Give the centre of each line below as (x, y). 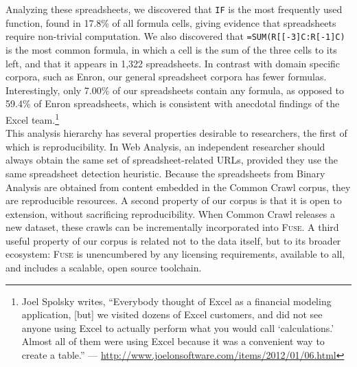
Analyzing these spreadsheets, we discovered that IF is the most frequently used (174, 9)
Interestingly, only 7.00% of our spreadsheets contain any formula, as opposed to (175, 90)
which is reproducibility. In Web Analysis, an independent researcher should (165, 146)
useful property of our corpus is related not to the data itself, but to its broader (173, 240)
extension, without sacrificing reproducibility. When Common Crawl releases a (171, 213)
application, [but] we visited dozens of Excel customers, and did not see (172, 314)
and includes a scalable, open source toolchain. (104, 268)
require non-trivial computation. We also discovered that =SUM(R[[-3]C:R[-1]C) (175, 36)
